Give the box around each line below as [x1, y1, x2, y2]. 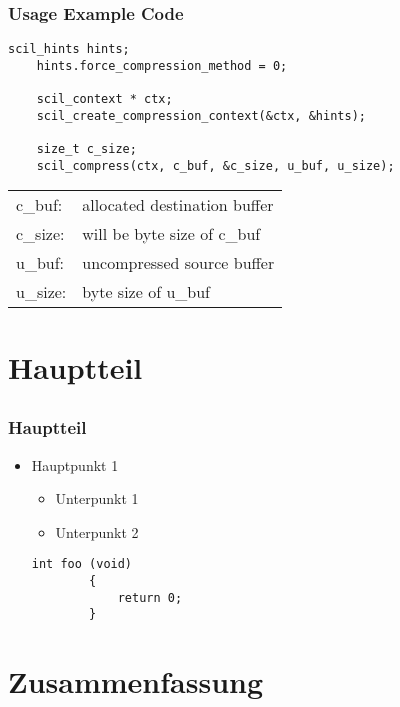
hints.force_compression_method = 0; [36, 58, 288, 73]
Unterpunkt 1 [55, 488, 139, 509]
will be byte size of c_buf [82, 222, 261, 246]
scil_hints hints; [8, 42, 130, 57]
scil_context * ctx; [36, 92, 173, 107]
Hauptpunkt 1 [31, 454, 119, 475]
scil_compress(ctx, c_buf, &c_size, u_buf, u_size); [36, 158, 395, 173]
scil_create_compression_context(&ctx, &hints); [36, 108, 366, 123]
